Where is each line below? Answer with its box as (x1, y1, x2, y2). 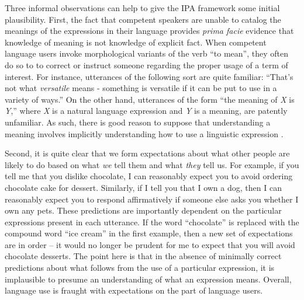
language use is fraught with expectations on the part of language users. (5, 284, 263, 296)
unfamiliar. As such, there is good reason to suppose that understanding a (5, 116, 271, 128)
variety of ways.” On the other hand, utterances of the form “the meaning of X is (5, 93, 295, 105)
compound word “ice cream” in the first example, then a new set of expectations (5, 227, 293, 239)
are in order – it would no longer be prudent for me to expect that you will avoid (5, 238, 295, 250)
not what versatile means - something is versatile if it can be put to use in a (5, 82, 277, 94)
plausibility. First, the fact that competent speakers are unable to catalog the (5, 13, 281, 25)
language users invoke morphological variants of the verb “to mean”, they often (5, 47, 288, 60)
